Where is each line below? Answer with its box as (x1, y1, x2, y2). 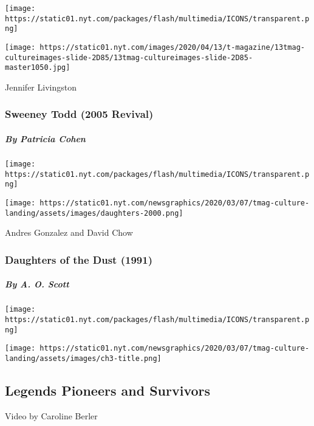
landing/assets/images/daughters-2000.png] (5, 208, 183, 218)
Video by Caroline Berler (5, 409, 98, 422)
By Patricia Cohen (5, 132, 86, 145)
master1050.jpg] (5, 63, 70, 72)
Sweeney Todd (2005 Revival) (5, 106, 154, 122)
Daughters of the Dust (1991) (5, 252, 152, 267)
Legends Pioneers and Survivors (5, 380, 211, 399)
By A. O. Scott (5, 278, 69, 290)
